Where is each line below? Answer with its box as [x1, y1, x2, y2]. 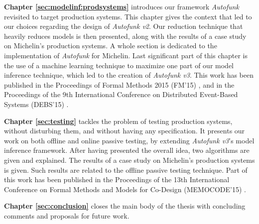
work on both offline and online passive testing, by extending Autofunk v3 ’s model [4, 135, 255, 145]
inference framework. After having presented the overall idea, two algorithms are [4, 145, 250, 155]
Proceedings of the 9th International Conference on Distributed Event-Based [4, 89, 238, 100]
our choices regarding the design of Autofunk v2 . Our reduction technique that [4, 21, 243, 31]
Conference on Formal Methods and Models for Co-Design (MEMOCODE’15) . [4, 184, 246, 194]
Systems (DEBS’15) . [4, 99, 69, 109]
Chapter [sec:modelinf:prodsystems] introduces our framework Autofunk [4, 1, 239, 11]
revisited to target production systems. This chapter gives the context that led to [4, 11, 252, 21]
